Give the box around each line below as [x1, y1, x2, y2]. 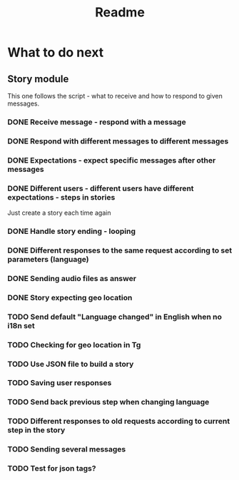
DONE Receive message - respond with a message [7, 117, 187, 127]
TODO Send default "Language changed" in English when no [7, 312, 223, 322]
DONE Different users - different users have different [7, 183, 194, 193]
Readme [95, 4, 145, 21]
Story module [7, 73, 69, 85]
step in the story [7, 425, 66, 435]
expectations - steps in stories [7, 192, 116, 202]
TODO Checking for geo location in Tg [7, 339, 141, 349]
